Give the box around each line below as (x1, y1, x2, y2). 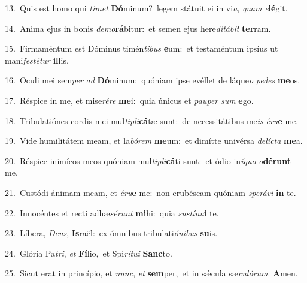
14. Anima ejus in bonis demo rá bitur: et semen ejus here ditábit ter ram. (5, 22, 271, 34)
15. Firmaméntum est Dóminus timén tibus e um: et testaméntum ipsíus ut (5, 42, 278, 55)
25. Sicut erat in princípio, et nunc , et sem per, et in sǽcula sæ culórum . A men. (5, 267, 298, 279)
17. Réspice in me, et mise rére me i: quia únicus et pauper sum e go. (5, 94, 254, 106)
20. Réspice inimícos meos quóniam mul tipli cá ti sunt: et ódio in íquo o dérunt (5, 154, 291, 167)
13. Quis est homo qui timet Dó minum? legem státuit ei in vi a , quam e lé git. (5, 2, 288, 14)
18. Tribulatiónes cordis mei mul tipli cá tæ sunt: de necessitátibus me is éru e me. (5, 114, 299, 127)
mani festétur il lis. (5, 53, 69, 66)
